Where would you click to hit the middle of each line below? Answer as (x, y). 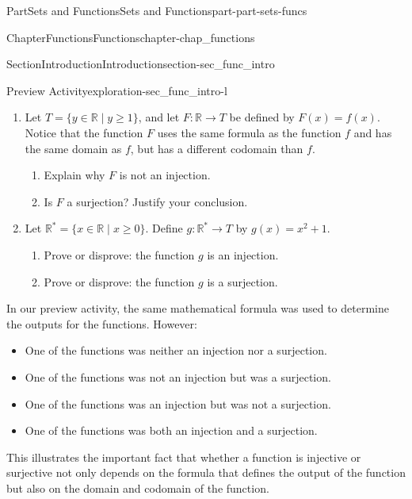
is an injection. (243, 254)
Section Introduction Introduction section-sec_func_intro (141, 64)
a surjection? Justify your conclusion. (157, 201)
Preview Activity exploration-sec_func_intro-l (117, 90)
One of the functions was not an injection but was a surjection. (178, 376)
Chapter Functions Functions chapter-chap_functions (131, 37)
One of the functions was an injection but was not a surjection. (178, 403)
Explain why (74, 175)
